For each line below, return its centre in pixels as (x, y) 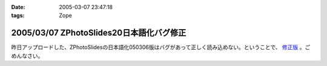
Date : (18, 7)
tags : (18, 16)
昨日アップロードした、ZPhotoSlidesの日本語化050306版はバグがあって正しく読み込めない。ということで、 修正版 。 (158, 47)
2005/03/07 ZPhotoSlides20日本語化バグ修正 (99, 33)
